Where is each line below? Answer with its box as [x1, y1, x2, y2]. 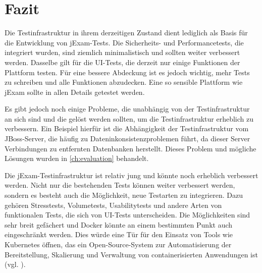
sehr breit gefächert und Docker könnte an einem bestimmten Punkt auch [5, 219, 233, 230]
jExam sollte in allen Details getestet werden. [5, 86, 145, 97]
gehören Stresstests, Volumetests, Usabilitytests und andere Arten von [5, 199, 222, 210]
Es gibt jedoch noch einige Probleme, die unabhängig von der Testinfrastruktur [5, 103, 250, 114]
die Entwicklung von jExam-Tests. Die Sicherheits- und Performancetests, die [5, 37, 244, 47]
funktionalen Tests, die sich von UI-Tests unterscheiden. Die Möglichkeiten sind [5, 209, 250, 220]
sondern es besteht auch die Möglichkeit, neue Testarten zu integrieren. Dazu [5, 190, 243, 200]
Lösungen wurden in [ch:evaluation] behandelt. [5, 153, 149, 163]
